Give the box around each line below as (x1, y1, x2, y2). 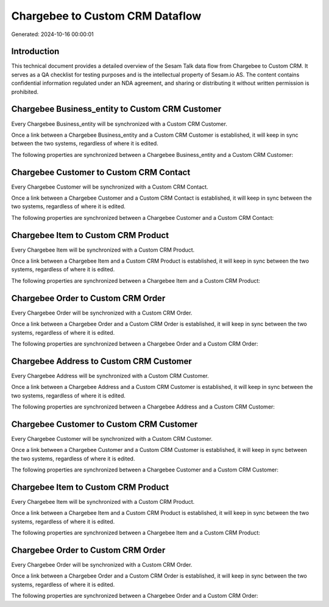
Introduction (11, 46, 60, 57)
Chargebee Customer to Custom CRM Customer (11, 419, 198, 429)
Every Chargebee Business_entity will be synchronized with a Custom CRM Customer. (11, 120, 228, 128)
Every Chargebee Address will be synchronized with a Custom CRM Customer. (11, 372, 210, 379)
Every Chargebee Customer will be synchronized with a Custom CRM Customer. (11, 435, 213, 442)
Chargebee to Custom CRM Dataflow (11, 9, 202, 23)
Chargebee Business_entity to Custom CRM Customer (11, 104, 222, 114)
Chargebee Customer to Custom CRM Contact (11, 167, 191, 177)
